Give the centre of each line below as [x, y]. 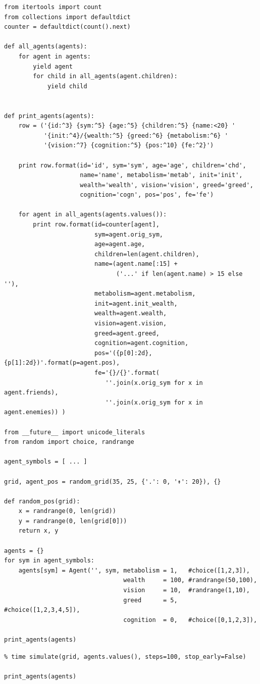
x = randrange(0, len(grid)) [67, 511]
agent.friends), [31, 393]
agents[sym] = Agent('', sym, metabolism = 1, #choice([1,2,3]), [134, 570]
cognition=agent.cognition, [141, 343]
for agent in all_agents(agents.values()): [93, 215]
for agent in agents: [55, 56]
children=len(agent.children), [147, 254]
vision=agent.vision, [131, 323]
